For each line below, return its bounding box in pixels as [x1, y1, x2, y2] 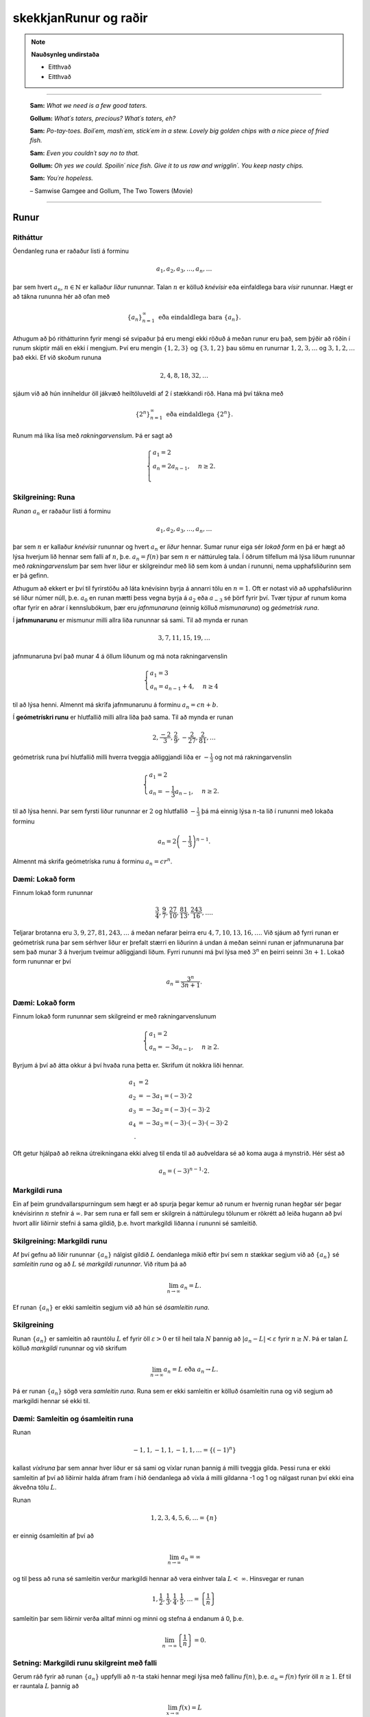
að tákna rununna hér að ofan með [12, 293, 110, 301]
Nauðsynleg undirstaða [31, 50, 99, 58]
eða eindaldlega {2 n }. [166, 409, 233, 418]
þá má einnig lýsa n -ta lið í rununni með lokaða [201, 807, 334, 815]
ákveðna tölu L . [12, 1483, 58, 1492]
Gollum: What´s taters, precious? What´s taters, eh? [29, 114, 176, 122]
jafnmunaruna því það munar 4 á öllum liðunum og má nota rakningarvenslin [12, 652, 227, 660]
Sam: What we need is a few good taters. [29, 102, 147, 110]
